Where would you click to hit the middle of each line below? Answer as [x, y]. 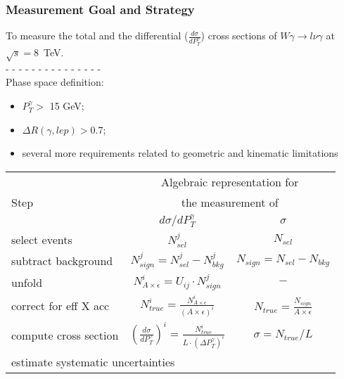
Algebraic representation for [230, 181]
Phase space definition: [55, 82]
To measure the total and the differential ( [97, 36]
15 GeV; [67, 106]
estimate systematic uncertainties [93, 361]
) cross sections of [239, 36]
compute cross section [65, 335]
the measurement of [230, 202]
